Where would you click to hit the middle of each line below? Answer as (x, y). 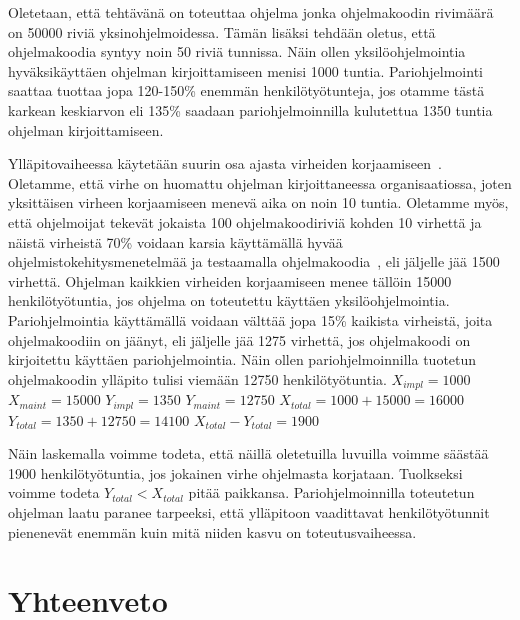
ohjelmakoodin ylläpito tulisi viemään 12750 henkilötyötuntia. (197, 378)
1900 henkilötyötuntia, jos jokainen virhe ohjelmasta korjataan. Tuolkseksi (235, 472)
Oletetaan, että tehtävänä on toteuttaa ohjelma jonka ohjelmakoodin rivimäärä (251, 12)
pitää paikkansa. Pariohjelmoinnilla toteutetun (331, 492)
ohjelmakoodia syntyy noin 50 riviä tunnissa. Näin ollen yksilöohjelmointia (237, 51)
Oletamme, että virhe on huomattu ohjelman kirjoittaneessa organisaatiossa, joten (260, 182)
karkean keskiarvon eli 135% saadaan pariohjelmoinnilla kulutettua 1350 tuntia (250, 109)
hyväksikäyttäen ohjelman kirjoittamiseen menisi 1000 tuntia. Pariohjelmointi (245, 70)
